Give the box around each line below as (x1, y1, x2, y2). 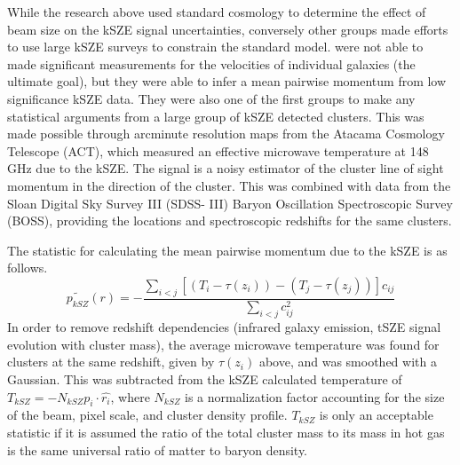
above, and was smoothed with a (258, 352, 437, 371)
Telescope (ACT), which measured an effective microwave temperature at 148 (7, 141, 429, 160)
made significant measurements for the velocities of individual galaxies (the (7, 54, 416, 73)
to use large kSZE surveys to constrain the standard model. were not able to (7, 37, 424, 56)
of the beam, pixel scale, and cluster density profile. (7, 406, 288, 424)
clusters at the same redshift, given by (7, 352, 215, 371)
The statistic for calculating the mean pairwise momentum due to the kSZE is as (7, 240, 448, 259)
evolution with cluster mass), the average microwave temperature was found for (7, 335, 440, 353)
